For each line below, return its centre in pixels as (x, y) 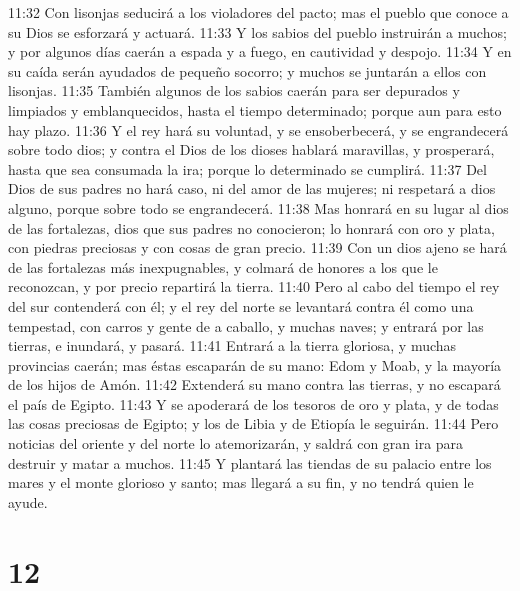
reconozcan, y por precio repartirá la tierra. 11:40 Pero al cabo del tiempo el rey (254, 286)
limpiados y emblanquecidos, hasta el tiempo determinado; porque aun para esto (255, 109)
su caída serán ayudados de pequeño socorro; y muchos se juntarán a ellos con (247, 70)
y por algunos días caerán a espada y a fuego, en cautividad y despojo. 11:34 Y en (260, 51)
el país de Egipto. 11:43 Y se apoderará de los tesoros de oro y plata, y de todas (253, 403)
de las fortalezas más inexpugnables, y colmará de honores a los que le (223, 266)
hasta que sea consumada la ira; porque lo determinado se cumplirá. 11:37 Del (247, 168)
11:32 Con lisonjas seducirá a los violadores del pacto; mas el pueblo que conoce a (258, 12)
